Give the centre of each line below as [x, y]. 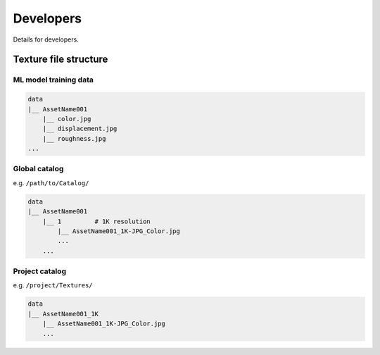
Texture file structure [61, 60]
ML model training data [53, 80]
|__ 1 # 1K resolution [96, 221]
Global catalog [38, 169]
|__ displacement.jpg [80, 129]
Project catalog [40, 271]
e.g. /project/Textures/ [53, 285]
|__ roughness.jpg [74, 138]
